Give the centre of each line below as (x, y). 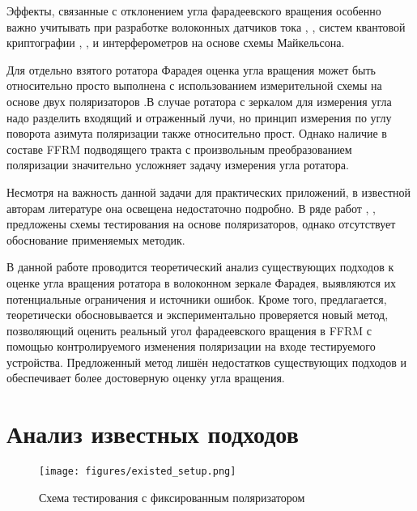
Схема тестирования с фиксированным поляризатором (172, 497)
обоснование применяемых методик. (96, 239)
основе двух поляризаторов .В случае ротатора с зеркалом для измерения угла (199, 101)
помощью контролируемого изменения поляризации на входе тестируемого (191, 346)
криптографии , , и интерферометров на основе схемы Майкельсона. (176, 43)
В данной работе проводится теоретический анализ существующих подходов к (200, 267)
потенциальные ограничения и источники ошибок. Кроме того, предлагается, (197, 298)
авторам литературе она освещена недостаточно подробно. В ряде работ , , (191, 208)
